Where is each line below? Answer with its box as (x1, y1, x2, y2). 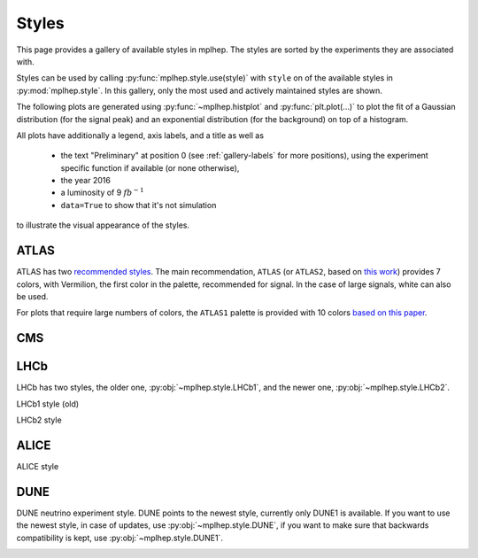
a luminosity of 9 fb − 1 (60, 186, 145, 198)
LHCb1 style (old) (16, 399, 80, 409)
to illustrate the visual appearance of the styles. (16, 220, 190, 230)
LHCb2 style (16, 415, 62, 425)
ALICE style (16, 461, 59, 471)
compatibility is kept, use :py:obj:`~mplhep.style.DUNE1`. (16, 532, 223, 543)
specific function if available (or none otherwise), (60, 162, 240, 173)
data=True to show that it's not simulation (60, 199, 217, 210)
